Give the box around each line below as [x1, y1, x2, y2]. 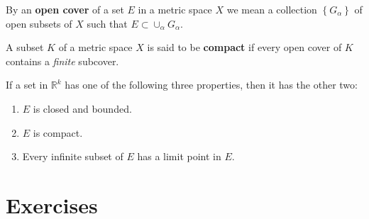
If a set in [6, 77, 48, 92]
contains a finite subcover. [6, 53, 119, 68]
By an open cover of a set [6, 2, 124, 16]
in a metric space [138, 2, 212, 16]
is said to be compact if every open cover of [147, 40, 342, 55]
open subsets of [6, 16, 72, 30]
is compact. [33, 125, 83, 140]
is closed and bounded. [33, 101, 132, 116]
